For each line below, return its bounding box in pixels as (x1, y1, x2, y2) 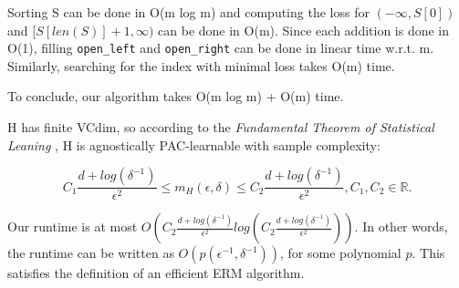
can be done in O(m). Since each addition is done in (158, 20, 450, 39)
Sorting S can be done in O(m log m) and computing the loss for (7, 3, 370, 21)
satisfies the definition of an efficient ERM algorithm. (7, 263, 305, 283)
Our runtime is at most (7, 217, 138, 236)
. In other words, (354, 217, 448, 236)
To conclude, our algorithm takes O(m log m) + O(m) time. (7, 87, 344, 106)
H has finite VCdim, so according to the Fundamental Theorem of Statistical (7, 118, 434, 137)
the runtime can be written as (7, 243, 174, 262)
